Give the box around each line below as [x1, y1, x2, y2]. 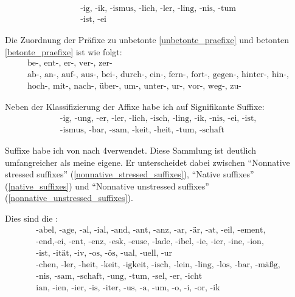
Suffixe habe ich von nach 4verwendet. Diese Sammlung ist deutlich [5, 144, 257, 156]
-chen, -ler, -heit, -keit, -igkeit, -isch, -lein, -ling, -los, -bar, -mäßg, [36, 260, 280, 269]
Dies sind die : [5, 211, 58, 224]
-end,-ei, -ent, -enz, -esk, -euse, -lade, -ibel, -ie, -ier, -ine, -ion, [36, 237, 264, 246]
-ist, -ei [80, 15, 106, 24]
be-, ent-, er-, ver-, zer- [27, 59, 113, 68]
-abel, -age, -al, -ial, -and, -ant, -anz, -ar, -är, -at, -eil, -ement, [36, 225, 266, 234]
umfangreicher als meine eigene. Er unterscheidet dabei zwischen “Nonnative [5, 155, 290, 168]
